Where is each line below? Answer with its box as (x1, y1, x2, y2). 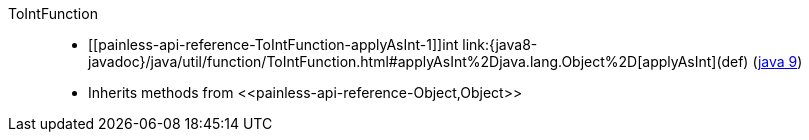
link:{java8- (462, 36, 538, 53)
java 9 (757, 53, 798, 70)
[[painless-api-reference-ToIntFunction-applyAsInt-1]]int (88, 36, 459, 53)
